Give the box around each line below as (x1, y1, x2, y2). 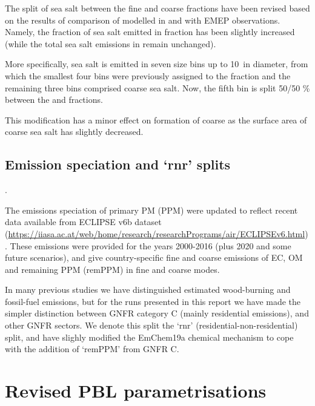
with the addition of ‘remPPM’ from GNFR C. (5, 342, 179, 355)
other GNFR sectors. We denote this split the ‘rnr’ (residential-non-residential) (5, 319, 298, 332)
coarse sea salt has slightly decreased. (5, 125, 144, 138)
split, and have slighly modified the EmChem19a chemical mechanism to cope (5, 330, 294, 343)
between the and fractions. (5, 93, 103, 106)
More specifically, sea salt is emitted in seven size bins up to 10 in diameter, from (5, 57, 308, 70)
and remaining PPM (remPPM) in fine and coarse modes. (5, 263, 220, 275)
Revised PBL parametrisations (5, 378, 267, 403)
